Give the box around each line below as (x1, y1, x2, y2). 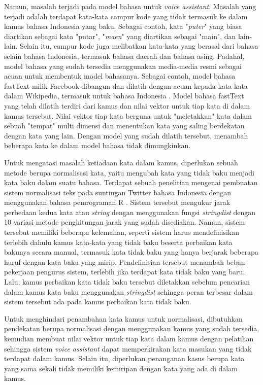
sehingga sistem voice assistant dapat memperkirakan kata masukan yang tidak (4, 343, 252, 354)
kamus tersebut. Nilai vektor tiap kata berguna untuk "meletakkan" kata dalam (4, 110, 252, 121)
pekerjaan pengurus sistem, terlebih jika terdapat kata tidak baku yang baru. (4, 266, 245, 277)
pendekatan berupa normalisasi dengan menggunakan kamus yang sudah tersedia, (4, 323, 259, 334)
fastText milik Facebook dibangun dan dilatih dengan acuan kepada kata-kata (4, 80, 248, 91)
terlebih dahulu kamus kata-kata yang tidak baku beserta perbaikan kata (4, 236, 233, 247)
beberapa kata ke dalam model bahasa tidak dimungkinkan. (4, 140, 191, 151)
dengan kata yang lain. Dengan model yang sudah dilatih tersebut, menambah (4, 130, 248, 141)
